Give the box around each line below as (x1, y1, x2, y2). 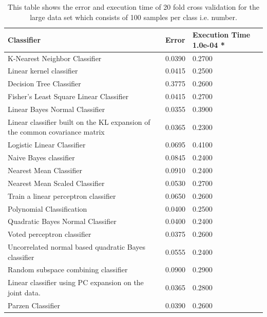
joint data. (8, 287, 41, 297)
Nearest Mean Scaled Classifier (8, 177, 105, 188)
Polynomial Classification (8, 203, 87, 214)
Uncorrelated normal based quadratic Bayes (8, 241, 146, 252)
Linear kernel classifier (8, 65, 78, 76)
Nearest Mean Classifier (8, 164, 82, 175)
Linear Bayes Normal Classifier (8, 104, 105, 114)
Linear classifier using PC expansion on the (8, 277, 144, 288)
